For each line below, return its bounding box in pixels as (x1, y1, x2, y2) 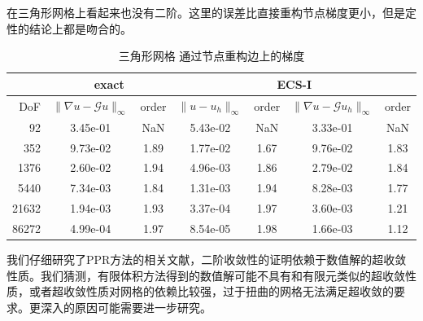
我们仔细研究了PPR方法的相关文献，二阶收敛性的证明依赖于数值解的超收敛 (7, 250, 407, 267)
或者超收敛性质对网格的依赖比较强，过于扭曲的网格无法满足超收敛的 (28, 283, 394, 300)
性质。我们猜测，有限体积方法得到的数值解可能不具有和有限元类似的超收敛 (7, 266, 405, 284)
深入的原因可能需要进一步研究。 (40, 298, 211, 315)
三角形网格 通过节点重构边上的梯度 (118, 47, 305, 64)
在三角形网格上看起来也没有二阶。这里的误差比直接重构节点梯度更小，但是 (7, 4, 405, 20)
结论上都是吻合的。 (28, 20, 132, 37)
